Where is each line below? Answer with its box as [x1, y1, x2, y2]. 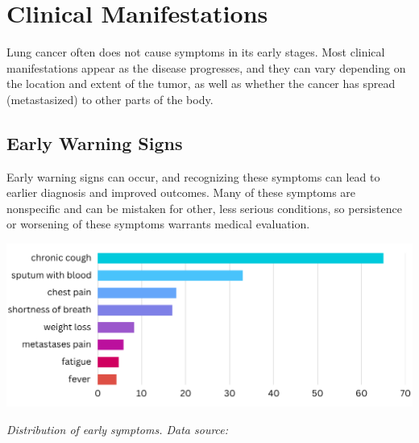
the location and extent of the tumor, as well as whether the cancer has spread [6, 75, 396, 92]
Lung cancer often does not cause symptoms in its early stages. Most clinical [6, 44, 385, 61]
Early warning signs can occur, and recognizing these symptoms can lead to [6, 168, 380, 185]
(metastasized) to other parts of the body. [6, 90, 214, 107]
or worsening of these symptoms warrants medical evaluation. [6, 215, 310, 232]
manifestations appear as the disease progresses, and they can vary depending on [6, 59, 406, 76]
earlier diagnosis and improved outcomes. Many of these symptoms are [6, 184, 356, 201]
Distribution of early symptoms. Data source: [6, 420, 229, 437]
